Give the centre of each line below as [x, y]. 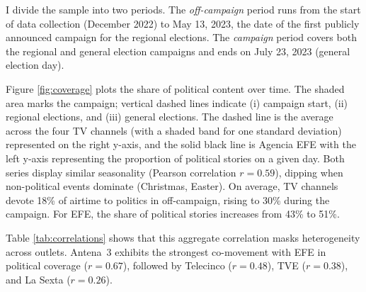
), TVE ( [286, 265]
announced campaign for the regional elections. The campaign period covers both [181, 37]
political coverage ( [47, 265]
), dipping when [309, 172]
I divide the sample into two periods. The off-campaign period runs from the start [183, 9]
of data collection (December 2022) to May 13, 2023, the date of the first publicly [183, 23]
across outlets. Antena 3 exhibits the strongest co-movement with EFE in [166, 251]
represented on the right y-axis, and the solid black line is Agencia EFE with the [181, 144]
